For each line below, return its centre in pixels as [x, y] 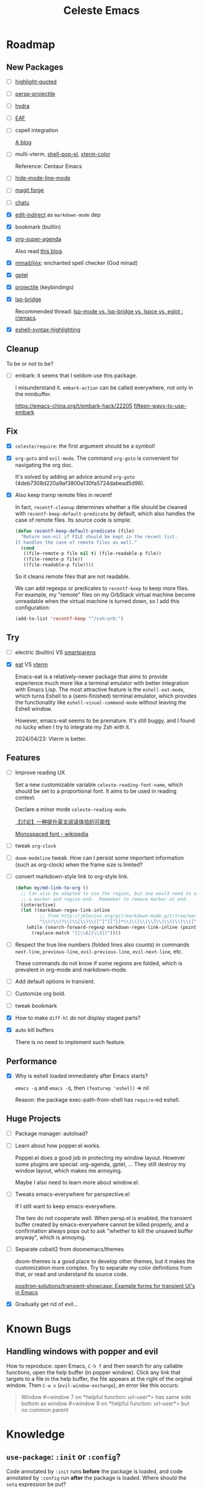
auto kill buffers [34, 1030]
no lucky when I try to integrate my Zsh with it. [73, 727]
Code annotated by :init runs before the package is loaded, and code [95, 1471]
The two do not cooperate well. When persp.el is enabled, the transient [103, 1218]
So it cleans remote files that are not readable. [72, 576]
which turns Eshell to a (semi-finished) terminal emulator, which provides [106, 696]
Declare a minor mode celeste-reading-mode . [71, 809]
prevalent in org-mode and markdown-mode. [71, 969]
